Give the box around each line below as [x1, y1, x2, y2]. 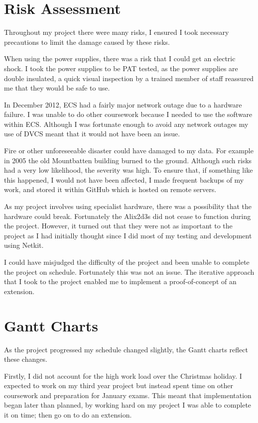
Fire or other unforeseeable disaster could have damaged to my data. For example [4, 145, 254, 156]
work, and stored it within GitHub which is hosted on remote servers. [4, 184, 217, 195]
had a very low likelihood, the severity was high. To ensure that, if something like [4, 165, 253, 175]
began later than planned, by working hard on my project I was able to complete [4, 400, 252, 410]
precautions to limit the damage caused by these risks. [4, 36, 170, 47]
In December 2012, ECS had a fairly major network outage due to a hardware [4, 99, 242, 109]
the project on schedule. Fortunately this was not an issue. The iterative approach [4, 266, 255, 277]
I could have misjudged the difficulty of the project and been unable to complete [4, 257, 250, 267]
